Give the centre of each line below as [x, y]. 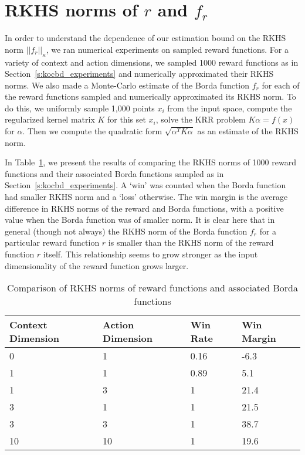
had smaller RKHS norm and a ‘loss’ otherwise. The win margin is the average [146, 197]
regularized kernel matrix [50, 119]
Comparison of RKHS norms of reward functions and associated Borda [152, 288]
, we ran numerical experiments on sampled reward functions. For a [167, 49]
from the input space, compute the [230, 108]
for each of [281, 85]
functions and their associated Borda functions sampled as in [114, 173]
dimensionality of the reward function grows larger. [97, 265]
